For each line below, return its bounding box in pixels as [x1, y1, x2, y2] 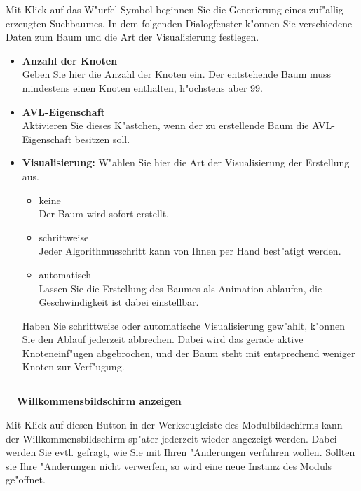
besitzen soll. [74, 131, 130, 146]
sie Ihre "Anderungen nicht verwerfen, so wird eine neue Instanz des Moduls [6, 458, 332, 473]
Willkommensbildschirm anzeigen [17, 394, 182, 408]
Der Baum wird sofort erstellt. [39, 206, 170, 221]
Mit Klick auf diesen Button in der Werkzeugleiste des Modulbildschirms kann [6, 417, 343, 432]
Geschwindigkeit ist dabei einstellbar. [39, 295, 199, 309]
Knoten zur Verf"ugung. [22, 359, 125, 374]
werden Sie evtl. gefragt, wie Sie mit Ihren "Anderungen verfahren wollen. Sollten [6, 445, 355, 459]
